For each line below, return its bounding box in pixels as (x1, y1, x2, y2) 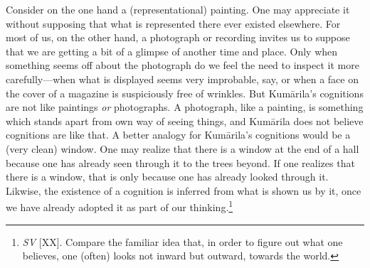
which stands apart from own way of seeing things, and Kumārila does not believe (6, 113, 364, 128)
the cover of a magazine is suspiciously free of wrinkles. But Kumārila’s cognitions (6, 85, 364, 100)
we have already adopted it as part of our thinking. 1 (6, 198, 233, 214)
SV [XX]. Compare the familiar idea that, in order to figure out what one (22, 234, 343, 249)
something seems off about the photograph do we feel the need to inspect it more (6, 58, 359, 73)
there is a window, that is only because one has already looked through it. (6, 169, 329, 184)
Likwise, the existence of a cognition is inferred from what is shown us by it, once (6, 183, 361, 198)
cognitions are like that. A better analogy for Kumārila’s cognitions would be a (6, 127, 351, 142)
